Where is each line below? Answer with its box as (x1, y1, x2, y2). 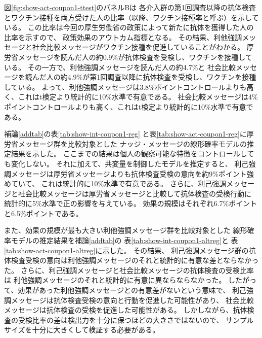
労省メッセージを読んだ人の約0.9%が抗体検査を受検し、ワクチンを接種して (4, 51, 252, 62)
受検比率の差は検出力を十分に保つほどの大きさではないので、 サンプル (18, 314, 254, 325)
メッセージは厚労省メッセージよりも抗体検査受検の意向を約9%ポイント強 (11, 168, 254, 179)
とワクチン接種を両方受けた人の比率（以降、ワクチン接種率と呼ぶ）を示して (4, 12, 259, 22)
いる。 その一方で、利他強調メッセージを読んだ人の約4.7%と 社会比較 (4, 61, 236, 72)
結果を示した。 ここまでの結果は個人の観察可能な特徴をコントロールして (11, 148, 254, 159)
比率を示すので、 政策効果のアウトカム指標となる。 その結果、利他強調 (4, 31, 242, 42)
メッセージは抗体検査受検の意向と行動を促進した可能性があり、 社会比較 (11, 294, 254, 305)
